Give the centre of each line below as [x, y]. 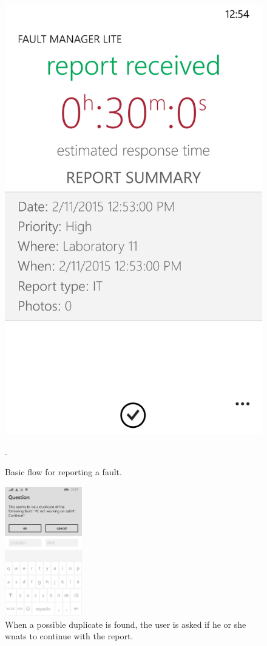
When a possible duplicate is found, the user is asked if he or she [126, 624]
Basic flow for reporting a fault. [63, 472]
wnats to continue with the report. [69, 636]
